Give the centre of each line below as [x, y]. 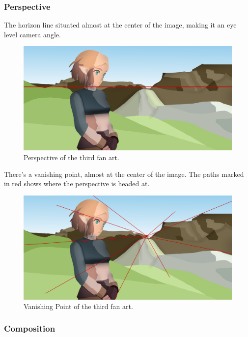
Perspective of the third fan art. [71, 157]
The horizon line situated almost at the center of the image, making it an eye [120, 25]
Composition [30, 328]
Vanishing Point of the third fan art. [78, 306]
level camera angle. [32, 34]
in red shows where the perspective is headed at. [77, 183]
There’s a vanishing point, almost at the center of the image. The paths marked [124, 174]
